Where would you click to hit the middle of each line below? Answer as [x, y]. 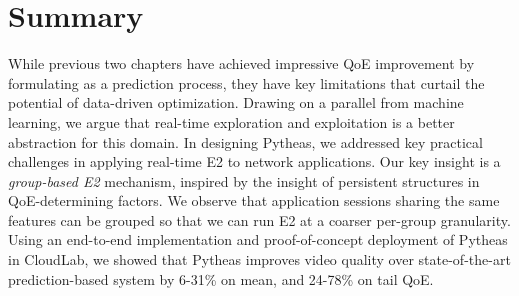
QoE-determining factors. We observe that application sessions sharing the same [254, 200]
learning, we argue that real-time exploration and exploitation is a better [231, 121]
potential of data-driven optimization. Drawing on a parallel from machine [236, 102]
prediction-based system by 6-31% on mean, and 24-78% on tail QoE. [221, 278]
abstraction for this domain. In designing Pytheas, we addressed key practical [245, 141]
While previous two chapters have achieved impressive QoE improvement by [241, 63]
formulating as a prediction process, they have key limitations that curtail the [246, 82]
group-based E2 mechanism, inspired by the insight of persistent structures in [244, 180]
